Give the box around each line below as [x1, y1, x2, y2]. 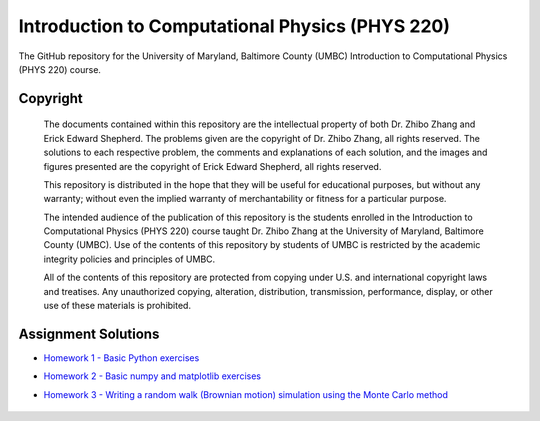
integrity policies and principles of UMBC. [43, 253, 216, 265]
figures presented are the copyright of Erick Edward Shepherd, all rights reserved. [43, 160, 382, 172]
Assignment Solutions [18, 325, 160, 342]
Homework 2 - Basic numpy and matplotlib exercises [43, 370, 262, 382]
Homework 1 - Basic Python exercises [43, 351, 200, 364]
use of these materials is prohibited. [43, 300, 192, 312]
